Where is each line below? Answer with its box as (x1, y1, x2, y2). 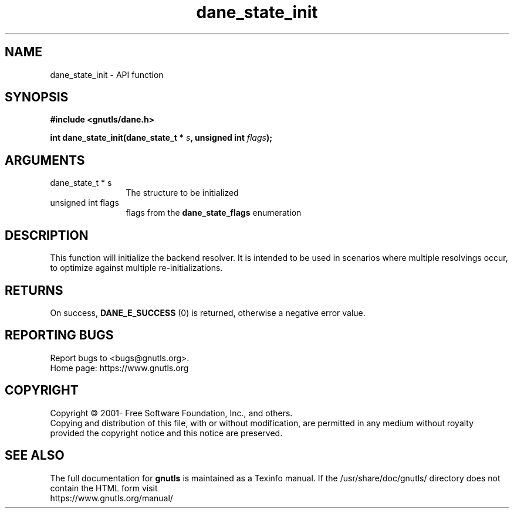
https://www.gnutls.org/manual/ (50, 492, 173, 503)
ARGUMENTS (5, 152, 85, 168)
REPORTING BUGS (5, 328, 114, 343)
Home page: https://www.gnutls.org (50, 362, 189, 373)
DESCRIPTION (5, 227, 89, 243)
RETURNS (5, 283, 63, 298)
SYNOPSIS (5, 90, 69, 105)
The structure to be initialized (126, 188, 239, 198)
